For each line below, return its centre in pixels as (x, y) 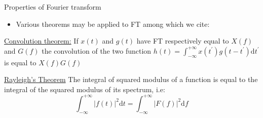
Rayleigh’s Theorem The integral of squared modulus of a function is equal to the (131, 79)
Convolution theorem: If (41, 41)
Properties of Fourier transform (53, 7)
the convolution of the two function (97, 50)
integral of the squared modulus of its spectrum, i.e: (85, 89)
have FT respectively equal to (183, 41)
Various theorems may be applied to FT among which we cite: (113, 24)
